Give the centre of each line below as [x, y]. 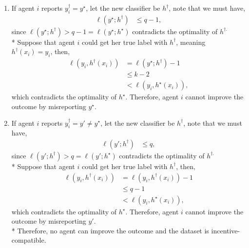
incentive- [226, 230]
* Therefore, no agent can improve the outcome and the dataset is [110, 230]
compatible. [29, 240]
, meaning [191, 42]
